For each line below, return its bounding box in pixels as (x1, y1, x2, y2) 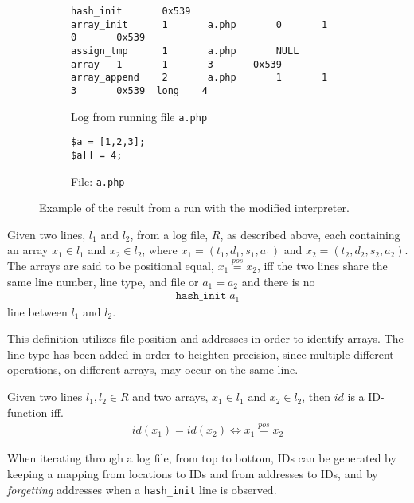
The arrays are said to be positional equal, (7, 257, 214, 273)
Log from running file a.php (71, 108, 208, 124)
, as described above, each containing (220, 226, 400, 242)
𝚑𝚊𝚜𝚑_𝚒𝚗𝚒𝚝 (175, 290, 227, 302)
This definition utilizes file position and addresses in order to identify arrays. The (7, 330, 404, 347)
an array (7, 242, 49, 258)
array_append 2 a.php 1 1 (71, 72, 328, 84)
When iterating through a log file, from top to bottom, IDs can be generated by (7, 450, 396, 466)
